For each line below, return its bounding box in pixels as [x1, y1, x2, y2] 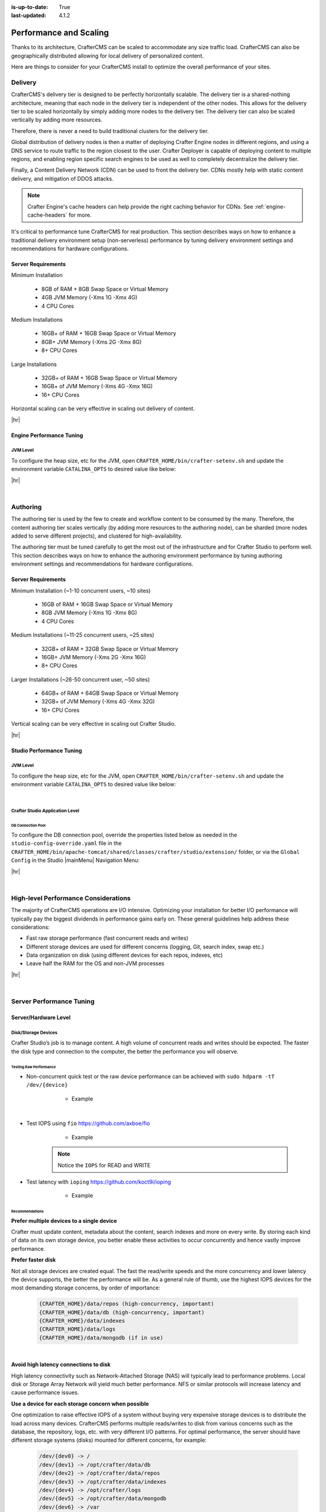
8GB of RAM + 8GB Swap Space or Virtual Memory [41, 285, 168, 293]
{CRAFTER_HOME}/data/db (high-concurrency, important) [39, 1309, 205, 1315]
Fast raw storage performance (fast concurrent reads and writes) [26, 934, 188, 942]
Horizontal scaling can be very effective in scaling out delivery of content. [11, 405, 195, 412]
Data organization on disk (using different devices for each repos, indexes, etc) [26, 951, 223, 959]
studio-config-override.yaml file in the [11, 839, 122, 847]
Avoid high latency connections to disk [11, 1361, 111, 1368]
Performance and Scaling [11, 28, 109, 38]
